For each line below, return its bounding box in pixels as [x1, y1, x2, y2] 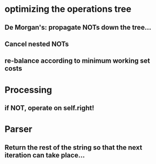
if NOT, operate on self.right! [4, 104, 94, 112]
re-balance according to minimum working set [4, 57, 150, 65]
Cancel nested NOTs [4, 40, 69, 48]
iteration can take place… [4, 151, 85, 159]
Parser [4, 123, 33, 135]
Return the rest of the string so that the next [4, 143, 143, 152]
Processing [4, 84, 52, 95]
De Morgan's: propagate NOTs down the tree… [4, 23, 152, 32]
